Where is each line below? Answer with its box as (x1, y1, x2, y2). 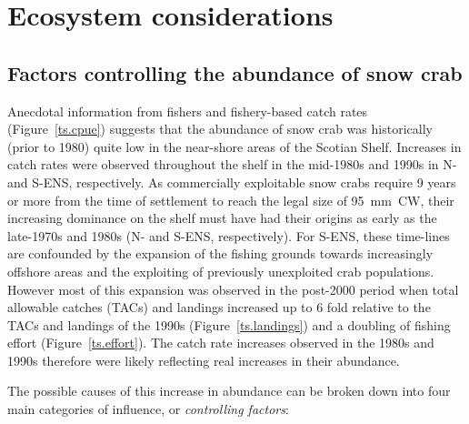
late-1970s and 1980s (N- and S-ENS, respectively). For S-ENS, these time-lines (7, 226, 450, 245)
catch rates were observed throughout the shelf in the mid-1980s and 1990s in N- (7, 155, 457, 174)
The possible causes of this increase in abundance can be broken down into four (7, 381, 451, 400)
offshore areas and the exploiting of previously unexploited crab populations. (7, 261, 434, 280)
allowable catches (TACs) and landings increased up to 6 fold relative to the (7, 298, 431, 317)
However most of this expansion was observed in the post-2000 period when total (7, 279, 459, 298)
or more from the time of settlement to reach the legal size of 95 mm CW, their (7, 190, 454, 209)
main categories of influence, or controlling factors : (7, 399, 289, 419)
